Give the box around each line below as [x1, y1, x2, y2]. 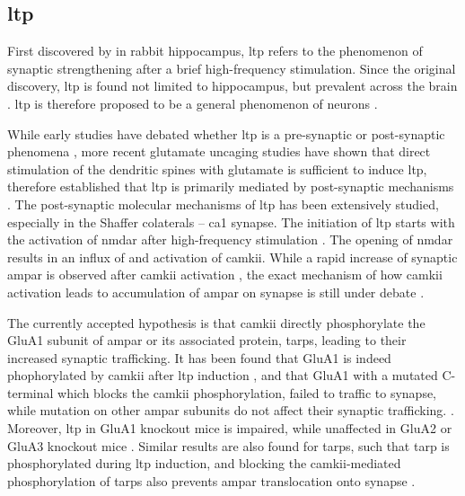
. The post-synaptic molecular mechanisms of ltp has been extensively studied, [7, 194, 439, 213]
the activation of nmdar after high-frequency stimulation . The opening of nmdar [7, 230, 453, 249]
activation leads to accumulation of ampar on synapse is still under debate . [7, 282, 425, 301]
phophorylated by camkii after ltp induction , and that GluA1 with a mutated [7, 366, 438, 385]
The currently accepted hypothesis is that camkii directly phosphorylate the [7, 313, 426, 332]
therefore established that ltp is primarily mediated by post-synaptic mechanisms [7, 177, 454, 196]
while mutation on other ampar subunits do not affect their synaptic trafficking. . [7, 401, 454, 420]
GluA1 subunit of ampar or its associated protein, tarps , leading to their [7, 331, 407, 350]
